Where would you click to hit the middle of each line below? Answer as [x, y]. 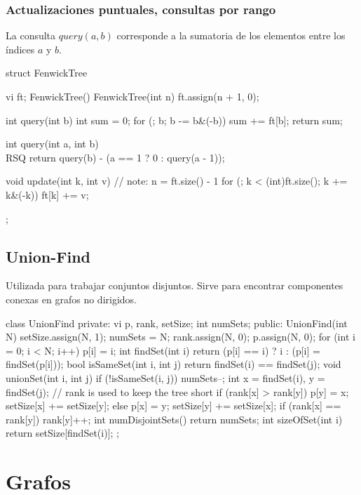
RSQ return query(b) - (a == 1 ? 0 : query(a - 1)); [115, 157]
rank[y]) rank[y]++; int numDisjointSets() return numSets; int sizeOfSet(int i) [174, 419]
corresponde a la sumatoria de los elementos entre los [231, 35]
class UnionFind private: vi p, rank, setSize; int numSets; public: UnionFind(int [177, 323]
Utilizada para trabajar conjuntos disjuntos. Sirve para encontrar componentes [175, 285]
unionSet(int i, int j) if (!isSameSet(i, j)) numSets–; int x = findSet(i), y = [165, 377]
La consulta [31, 35]
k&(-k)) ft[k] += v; [47, 194]
